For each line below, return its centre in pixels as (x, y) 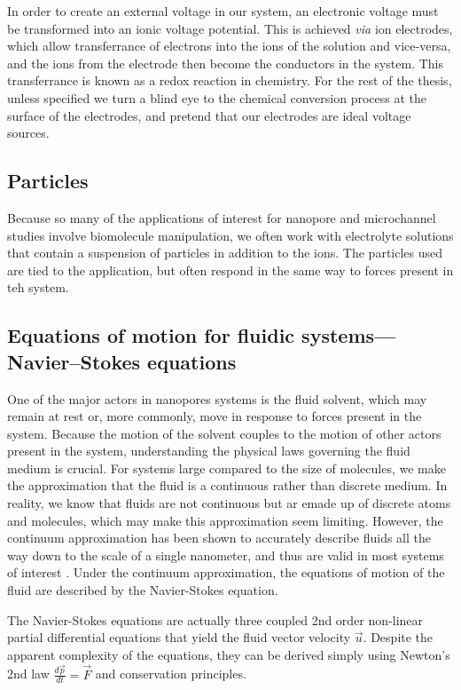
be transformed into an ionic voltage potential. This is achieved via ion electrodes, (230, 28)
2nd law (28, 674)
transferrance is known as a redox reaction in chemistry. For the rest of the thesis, (230, 80)
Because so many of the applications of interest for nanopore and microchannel (222, 217)
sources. (28, 133)
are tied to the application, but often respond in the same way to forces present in (230, 270)
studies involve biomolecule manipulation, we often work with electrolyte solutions (230, 235)
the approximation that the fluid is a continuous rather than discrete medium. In (227, 485)
